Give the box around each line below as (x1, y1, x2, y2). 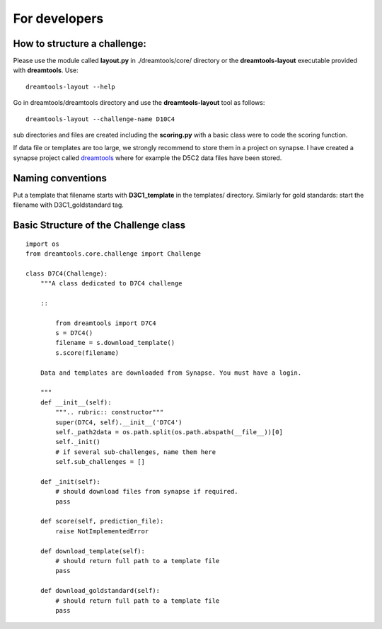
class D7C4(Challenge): (25, 269, 108, 278)
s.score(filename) (55, 348, 120, 357)
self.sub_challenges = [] (55, 458, 145, 466)
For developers (13, 11, 104, 26)
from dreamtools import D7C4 (55, 319, 157, 327)
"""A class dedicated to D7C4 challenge (40, 280, 183, 288)
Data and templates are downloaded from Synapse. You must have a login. (40, 368, 302, 377)
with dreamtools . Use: (13, 66, 79, 74)
